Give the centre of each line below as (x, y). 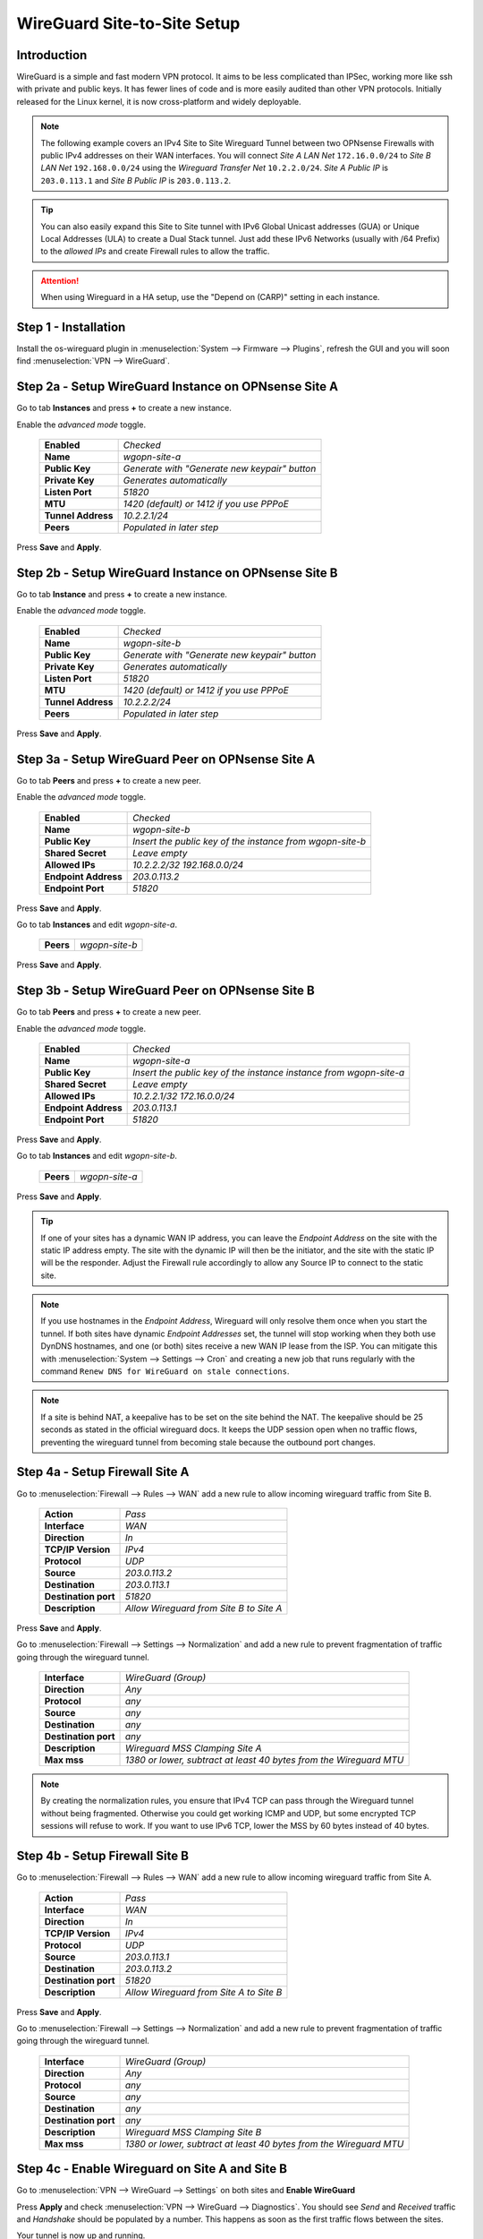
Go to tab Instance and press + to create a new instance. (122, 595)
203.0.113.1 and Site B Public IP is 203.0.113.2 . (136, 180)
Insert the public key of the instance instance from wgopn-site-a (269, 1072)
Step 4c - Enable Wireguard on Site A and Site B (152, 2169)
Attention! (60, 280)
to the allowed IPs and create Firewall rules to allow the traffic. (155, 252)
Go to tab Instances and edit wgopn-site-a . (97, 924)
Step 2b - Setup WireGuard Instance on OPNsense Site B (177, 573)
